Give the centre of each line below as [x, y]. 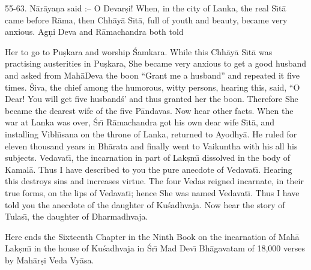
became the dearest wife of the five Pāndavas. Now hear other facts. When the [149, 110]
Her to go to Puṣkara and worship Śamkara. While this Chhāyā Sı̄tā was [139, 51]
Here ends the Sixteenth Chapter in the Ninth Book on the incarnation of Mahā [152, 236]
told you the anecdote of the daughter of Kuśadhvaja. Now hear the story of [145, 204]
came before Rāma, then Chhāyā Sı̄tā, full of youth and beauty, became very [146, 19]
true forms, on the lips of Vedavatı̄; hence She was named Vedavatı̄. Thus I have [152, 192]
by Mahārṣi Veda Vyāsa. [50, 259]
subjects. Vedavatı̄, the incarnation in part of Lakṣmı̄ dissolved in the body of [148, 157]
